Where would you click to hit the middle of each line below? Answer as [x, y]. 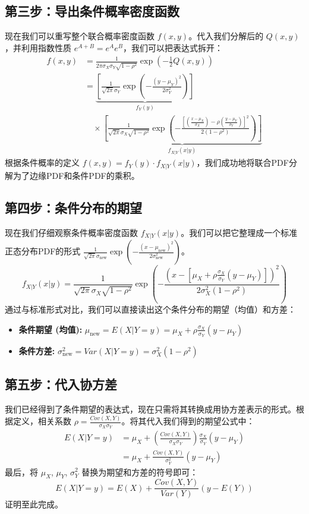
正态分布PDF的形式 [43, 251]
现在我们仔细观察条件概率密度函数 [71, 232]
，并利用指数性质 [38, 47]
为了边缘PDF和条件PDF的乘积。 [76, 175]
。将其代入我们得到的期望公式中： [188, 421]
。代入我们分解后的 [226, 36]
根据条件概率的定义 [42, 163]
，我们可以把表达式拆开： [173, 47]
